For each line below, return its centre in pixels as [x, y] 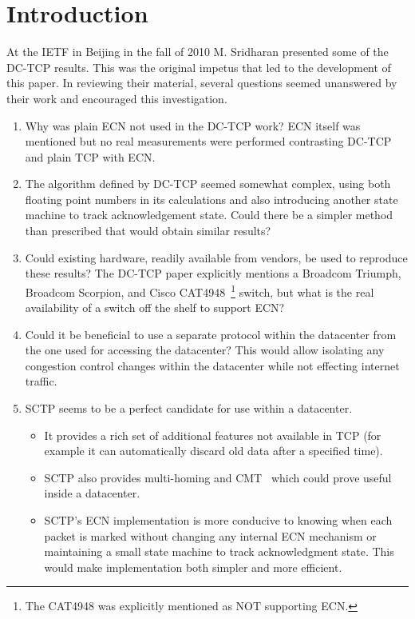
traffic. [41, 381]
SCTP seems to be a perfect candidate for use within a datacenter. [189, 408]
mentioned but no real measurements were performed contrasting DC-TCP [208, 141]
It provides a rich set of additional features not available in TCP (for [213, 435]
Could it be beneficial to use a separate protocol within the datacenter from [211, 334]
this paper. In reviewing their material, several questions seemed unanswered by [202, 83]
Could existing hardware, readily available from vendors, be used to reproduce [216, 257]
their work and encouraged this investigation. [117, 98]
